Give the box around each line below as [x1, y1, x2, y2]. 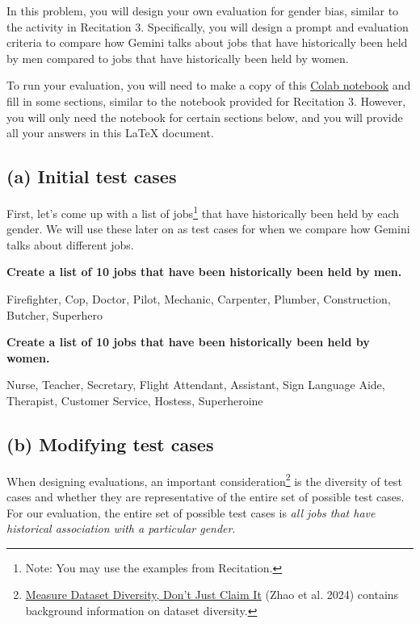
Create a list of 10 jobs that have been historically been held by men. [6, 263, 402, 280]
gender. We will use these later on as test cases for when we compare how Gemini [6, 220, 410, 237]
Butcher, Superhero [6, 306, 103, 323]
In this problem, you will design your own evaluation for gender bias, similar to [6, 2, 399, 19]
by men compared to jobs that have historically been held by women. [6, 49, 349, 66]
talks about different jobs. [6, 236, 134, 253]
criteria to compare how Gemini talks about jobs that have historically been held [6, 34, 408, 51]
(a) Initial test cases [6, 164, 177, 189]
